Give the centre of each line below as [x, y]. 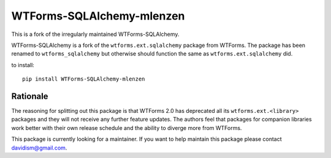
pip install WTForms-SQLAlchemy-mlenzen [84, 79]
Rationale [30, 96]
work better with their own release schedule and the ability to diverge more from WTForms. [127, 127]
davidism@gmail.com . [39, 148]
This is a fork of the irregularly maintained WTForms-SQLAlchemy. [95, 34]
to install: [23, 65]
